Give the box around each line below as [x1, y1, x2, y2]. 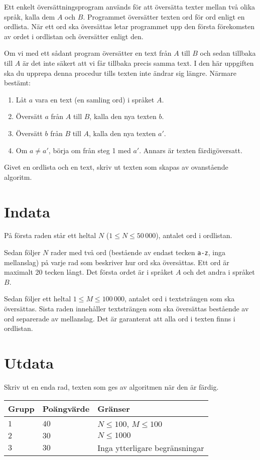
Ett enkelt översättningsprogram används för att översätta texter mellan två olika [4, 2, 255, 12]
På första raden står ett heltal [4, 230, 96, 241]
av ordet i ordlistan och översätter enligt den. [4, 31, 144, 41]
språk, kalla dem [4, 11, 55, 22]
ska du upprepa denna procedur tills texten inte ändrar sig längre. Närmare [4, 67, 236, 78]
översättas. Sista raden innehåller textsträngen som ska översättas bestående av [4, 303, 249, 314]
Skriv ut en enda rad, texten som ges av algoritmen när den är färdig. [4, 381, 219, 392]
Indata [4, 201, 50, 221]
